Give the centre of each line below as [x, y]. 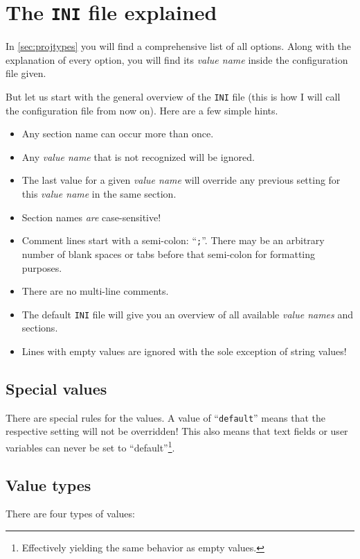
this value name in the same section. [99, 194]
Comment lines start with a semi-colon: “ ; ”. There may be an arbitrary [173, 240]
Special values [56, 388]
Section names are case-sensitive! [91, 217]
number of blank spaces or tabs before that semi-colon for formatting [169, 253]
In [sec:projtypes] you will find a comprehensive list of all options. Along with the [179, 46]
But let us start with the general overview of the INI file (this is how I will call [173, 97]
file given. [26, 73]
